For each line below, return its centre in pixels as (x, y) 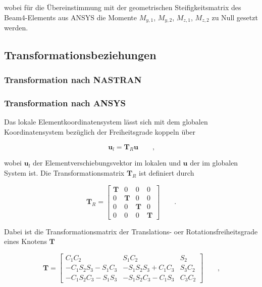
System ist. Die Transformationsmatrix (64, 173)
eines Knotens (25, 241)
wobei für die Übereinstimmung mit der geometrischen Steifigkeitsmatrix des (123, 7)
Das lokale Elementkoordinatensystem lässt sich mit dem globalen (106, 122)
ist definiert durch (166, 173)
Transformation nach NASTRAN (73, 80)
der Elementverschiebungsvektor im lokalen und (107, 163)
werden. (16, 28)
